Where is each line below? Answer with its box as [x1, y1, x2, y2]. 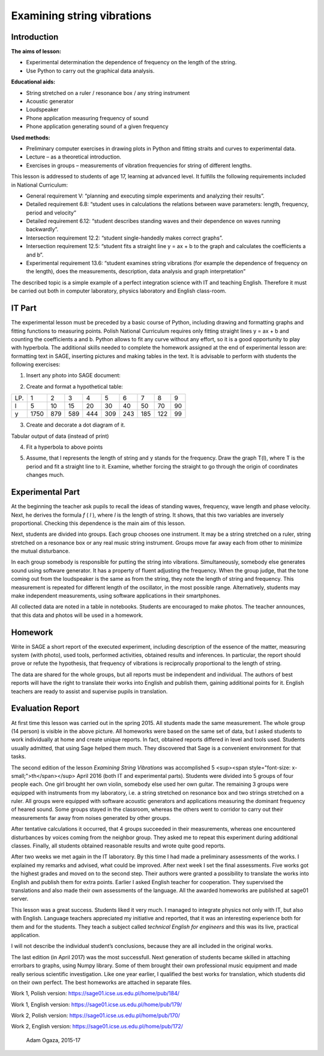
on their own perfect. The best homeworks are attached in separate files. [11, 979, 192, 986]
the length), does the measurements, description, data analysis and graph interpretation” [26, 268, 246, 275]
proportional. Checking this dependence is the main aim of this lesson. [11, 520, 186, 527]
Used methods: [11, 134, 50, 141]
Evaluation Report [11, 703, 80, 714]
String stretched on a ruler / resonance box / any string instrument [26, 89, 190, 96]
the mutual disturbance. [11, 547, 70, 555]
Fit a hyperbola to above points [26, 443, 103, 451]
